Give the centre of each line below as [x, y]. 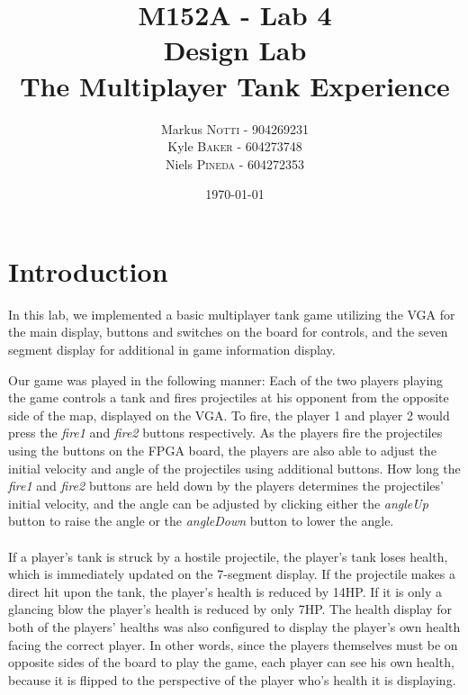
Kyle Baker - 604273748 [235, 146]
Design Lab [235, 50]
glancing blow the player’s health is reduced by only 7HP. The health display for [230, 609]
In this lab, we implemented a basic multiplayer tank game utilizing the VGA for [232, 314]
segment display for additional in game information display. [172, 349]
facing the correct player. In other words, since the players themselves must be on [233, 644]
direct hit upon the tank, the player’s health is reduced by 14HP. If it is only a [225, 591]
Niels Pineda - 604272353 [234, 163]
